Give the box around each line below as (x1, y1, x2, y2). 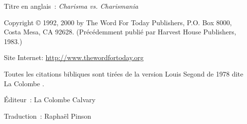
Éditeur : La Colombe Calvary (4, 94, 95, 105)
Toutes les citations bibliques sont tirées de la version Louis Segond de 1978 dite (4, 68, 244, 78)
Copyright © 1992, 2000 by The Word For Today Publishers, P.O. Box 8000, (4, 17, 232, 27)
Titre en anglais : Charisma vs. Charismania (4, 1, 138, 11)
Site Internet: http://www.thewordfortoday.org (4, 52, 144, 62)
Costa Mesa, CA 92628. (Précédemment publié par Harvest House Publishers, (4, 27, 236, 37)
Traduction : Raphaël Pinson (4, 110, 92, 121)
